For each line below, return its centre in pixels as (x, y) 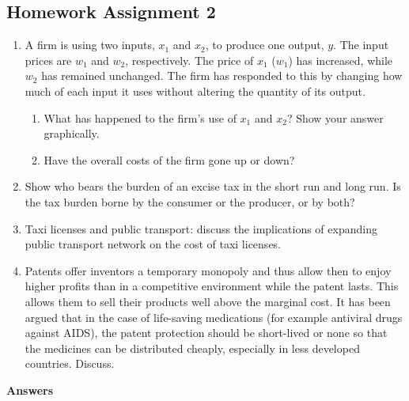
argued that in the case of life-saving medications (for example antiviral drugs (214, 317)
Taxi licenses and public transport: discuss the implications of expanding (201, 228)
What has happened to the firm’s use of (140, 117)
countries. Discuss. (70, 363)
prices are (48, 60)
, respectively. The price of (189, 60)
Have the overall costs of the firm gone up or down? (169, 159)
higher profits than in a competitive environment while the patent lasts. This (212, 286)
